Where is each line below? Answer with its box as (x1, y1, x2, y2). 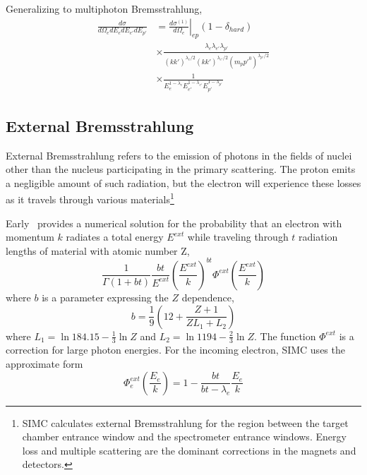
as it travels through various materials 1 (6, 190, 174, 207)
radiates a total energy (66, 229, 164, 244)
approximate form (6, 356, 83, 371)
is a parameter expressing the (42, 289, 169, 304)
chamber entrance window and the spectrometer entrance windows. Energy (22, 429, 347, 444)
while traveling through (187, 229, 289, 244)
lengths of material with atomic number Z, (6, 243, 190, 258)
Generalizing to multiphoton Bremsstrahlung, (6, 1, 203, 16)
